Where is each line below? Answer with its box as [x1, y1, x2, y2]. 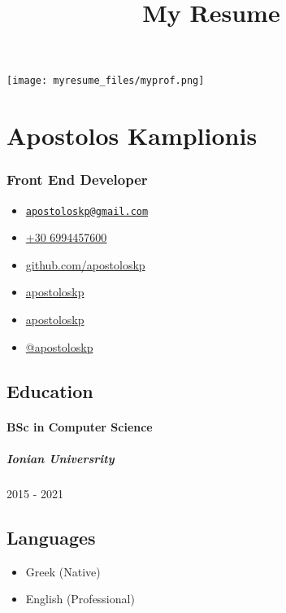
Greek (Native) [25, 563, 101, 580]
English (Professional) [25, 590, 135, 607]
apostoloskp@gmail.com [25, 205, 149, 217]
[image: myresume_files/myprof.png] [6, 75, 205, 87]
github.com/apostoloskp [25, 256, 145, 273]
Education [6, 378, 93, 403]
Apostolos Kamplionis [6, 119, 258, 152]
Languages [6, 524, 96, 550]
